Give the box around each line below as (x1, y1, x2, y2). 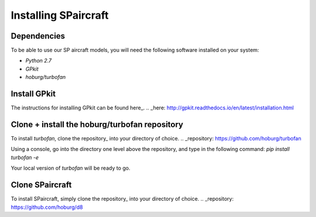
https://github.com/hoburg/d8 (11, 204, 83, 211)
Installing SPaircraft (11, 9, 109, 22)
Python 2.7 (25, 57, 52, 64)
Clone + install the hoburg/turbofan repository (11, 119, 184, 129)
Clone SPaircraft (11, 180, 72, 190)
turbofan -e (11, 154, 39, 161)
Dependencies (11, 31, 66, 41)
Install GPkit (11, 89, 56, 99)
